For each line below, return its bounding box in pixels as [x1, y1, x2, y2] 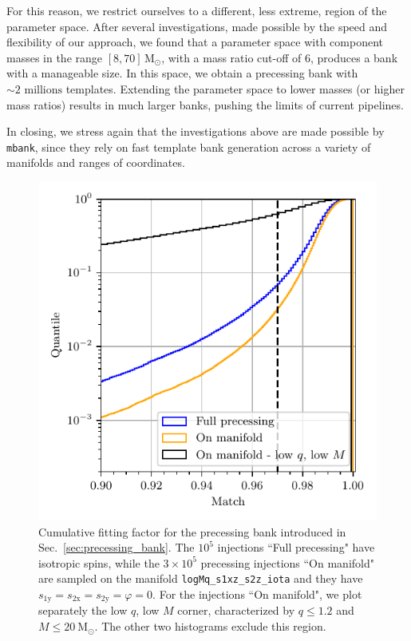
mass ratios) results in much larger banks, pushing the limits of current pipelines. [6, 96, 404, 113]
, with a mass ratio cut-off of [161, 49, 302, 65]
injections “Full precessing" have [217, 539, 375, 556]
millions [24, 84, 63, 96]
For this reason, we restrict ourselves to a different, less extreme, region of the [6, 2, 387, 18]
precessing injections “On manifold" [200, 554, 374, 571]
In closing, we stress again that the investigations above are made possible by [6, 123, 385, 140]
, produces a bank [310, 49, 398, 65]
